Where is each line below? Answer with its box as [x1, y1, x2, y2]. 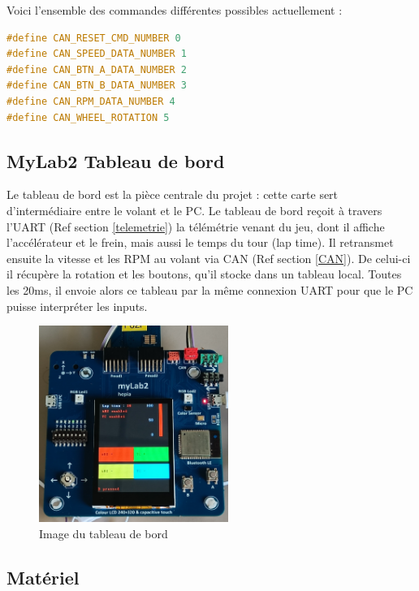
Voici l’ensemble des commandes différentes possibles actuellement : [6, 2, 343, 18]
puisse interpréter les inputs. [6, 297, 148, 314]
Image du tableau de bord [39, 524, 168, 541]
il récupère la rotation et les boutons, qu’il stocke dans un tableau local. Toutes [6, 265, 402, 283]
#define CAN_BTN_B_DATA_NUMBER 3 [6, 80, 187, 92]
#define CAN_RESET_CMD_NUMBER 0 [6, 32, 181, 44]
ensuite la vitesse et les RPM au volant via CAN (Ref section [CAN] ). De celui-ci [6, 249, 411, 266]
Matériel [6, 564, 80, 589]
